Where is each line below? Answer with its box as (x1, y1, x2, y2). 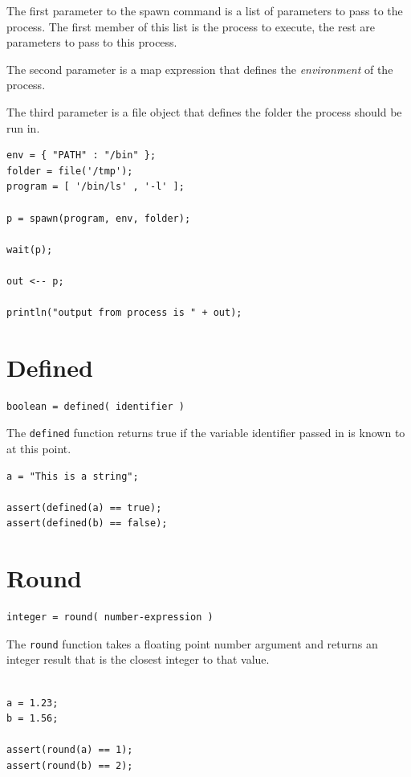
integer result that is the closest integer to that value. (6, 651, 270, 668)
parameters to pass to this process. (6, 34, 177, 51)
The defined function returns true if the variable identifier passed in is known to (6, 424, 405, 441)
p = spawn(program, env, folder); (6, 212, 191, 224)
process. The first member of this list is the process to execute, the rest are (6, 18, 375, 35)
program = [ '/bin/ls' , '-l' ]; (6, 181, 185, 193)
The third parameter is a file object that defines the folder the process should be (6, 103, 402, 120)
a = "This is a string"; (6, 470, 139, 482)
